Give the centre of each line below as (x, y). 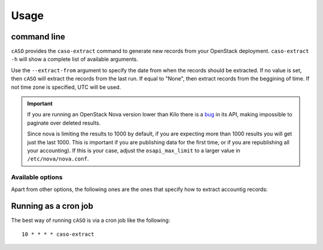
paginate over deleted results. (64, 123)
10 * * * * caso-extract (58, 234)
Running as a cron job (52, 206)
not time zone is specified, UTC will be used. (66, 87)
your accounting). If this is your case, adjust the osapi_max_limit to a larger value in (134, 150)
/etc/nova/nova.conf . (58, 159)
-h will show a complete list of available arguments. (75, 59)
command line (38, 37)
